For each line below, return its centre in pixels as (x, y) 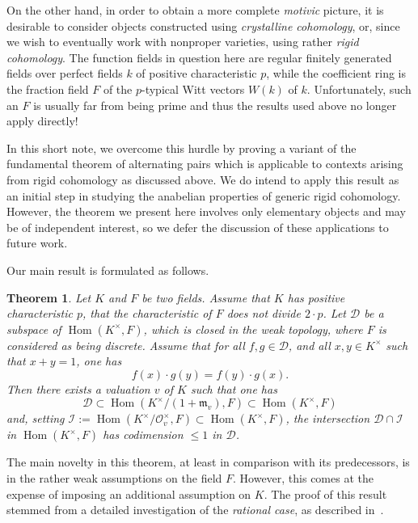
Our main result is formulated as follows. (108, 270)
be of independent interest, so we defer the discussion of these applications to (198, 227)
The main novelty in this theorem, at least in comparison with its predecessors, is (208, 462)
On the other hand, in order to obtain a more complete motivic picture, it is (195, 10)
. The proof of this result (325, 493)
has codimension (143, 434)
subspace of (34, 329)
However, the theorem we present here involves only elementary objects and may (206, 211)
